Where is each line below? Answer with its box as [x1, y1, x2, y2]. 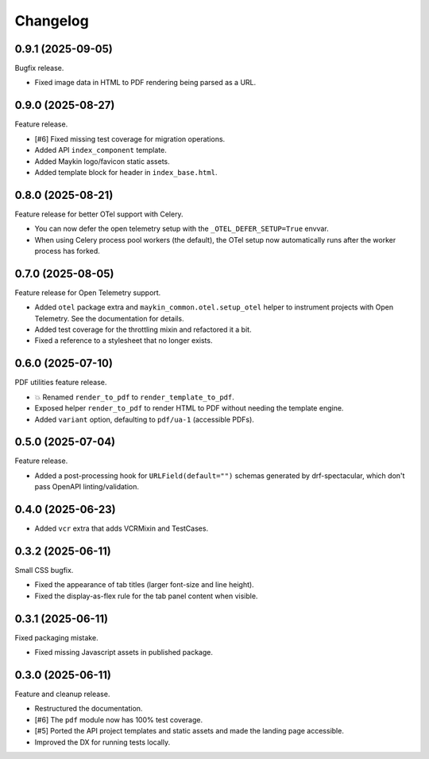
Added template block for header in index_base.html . [34, 167, 218, 177]
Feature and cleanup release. [14, 689, 110, 699]
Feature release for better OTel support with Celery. [14, 209, 184, 219]
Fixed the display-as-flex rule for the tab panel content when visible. [34, 591, 258, 601]
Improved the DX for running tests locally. [34, 737, 171, 747]
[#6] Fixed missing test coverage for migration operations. [34, 134, 226, 143]
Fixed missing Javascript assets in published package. [34, 648, 214, 657]
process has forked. [34, 247, 101, 255]
